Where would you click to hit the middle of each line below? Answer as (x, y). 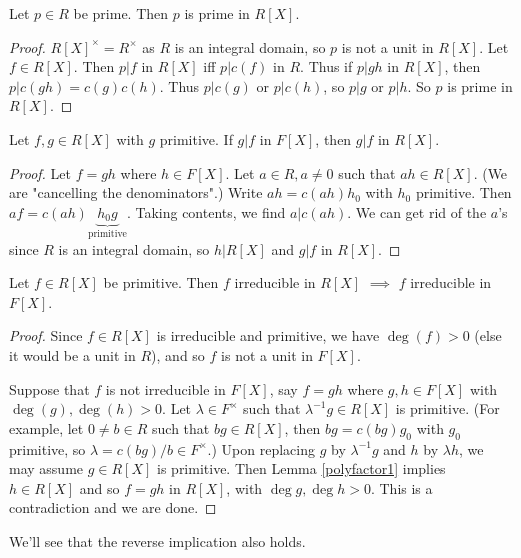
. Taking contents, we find (206, 211)
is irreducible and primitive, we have (268, 335)
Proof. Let (40, 172)
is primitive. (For (447, 408)
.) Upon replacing (261, 448)
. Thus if (326, 66)
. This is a (401, 487)
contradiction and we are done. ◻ (113, 507)
